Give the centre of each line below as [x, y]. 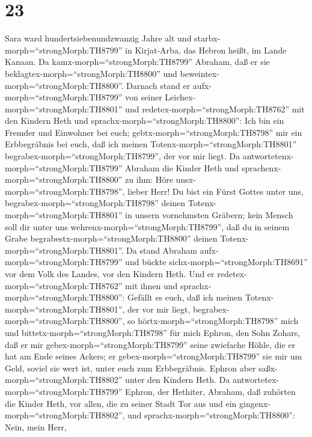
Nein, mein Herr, [36, 426]
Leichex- [180, 97]
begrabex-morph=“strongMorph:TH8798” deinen [95, 203]
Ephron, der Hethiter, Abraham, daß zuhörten [210, 391]
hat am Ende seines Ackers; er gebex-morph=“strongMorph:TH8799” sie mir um [154, 356]
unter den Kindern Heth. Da [178, 380]
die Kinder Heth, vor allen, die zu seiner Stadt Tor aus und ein [121, 403]
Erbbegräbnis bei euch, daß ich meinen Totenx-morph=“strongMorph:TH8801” [151, 144]
